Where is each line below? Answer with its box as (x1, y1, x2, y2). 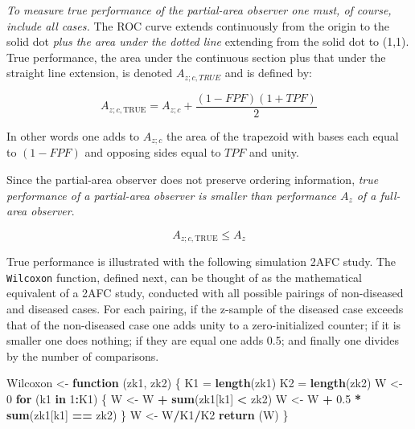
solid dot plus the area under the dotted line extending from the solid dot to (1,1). (6, 33, 409, 50)
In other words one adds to (6, 127, 140, 144)
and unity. (249, 144, 299, 161)
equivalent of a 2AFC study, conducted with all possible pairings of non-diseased (6, 284, 404, 301)
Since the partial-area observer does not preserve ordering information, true (6, 170, 379, 187)
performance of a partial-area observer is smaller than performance (6, 186, 336, 203)
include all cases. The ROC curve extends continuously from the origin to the (6, 17, 390, 34)
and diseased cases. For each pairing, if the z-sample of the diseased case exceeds (6, 300, 404, 317)
